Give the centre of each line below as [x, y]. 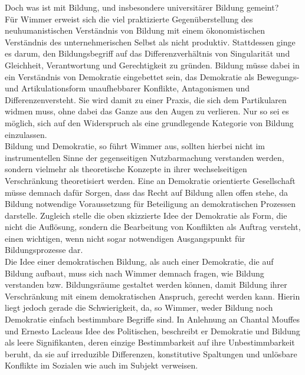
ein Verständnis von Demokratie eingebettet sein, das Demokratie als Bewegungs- [152, 76]
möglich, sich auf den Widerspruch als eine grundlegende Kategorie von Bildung [149, 122]
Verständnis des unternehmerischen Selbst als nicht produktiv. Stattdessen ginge [150, 42]
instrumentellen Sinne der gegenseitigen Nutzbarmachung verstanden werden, [145, 157]
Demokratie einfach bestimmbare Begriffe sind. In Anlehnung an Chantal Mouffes [152, 319]
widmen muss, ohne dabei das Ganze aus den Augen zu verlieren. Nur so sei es [147, 111]
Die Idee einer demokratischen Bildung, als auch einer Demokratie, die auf [139, 261]
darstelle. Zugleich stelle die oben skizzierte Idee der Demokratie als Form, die [146, 215]
